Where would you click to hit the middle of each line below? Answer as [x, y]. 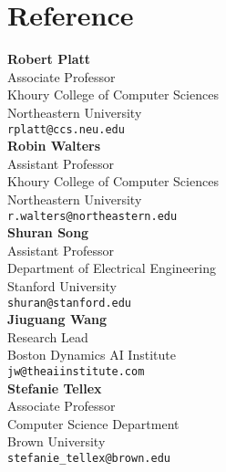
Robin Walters [54, 146]
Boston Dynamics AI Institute [92, 355]
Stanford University [62, 285]
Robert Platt [49, 59]
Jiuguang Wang [57, 319]
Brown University [56, 441]
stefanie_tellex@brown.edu [89, 459]
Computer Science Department [93, 423]
